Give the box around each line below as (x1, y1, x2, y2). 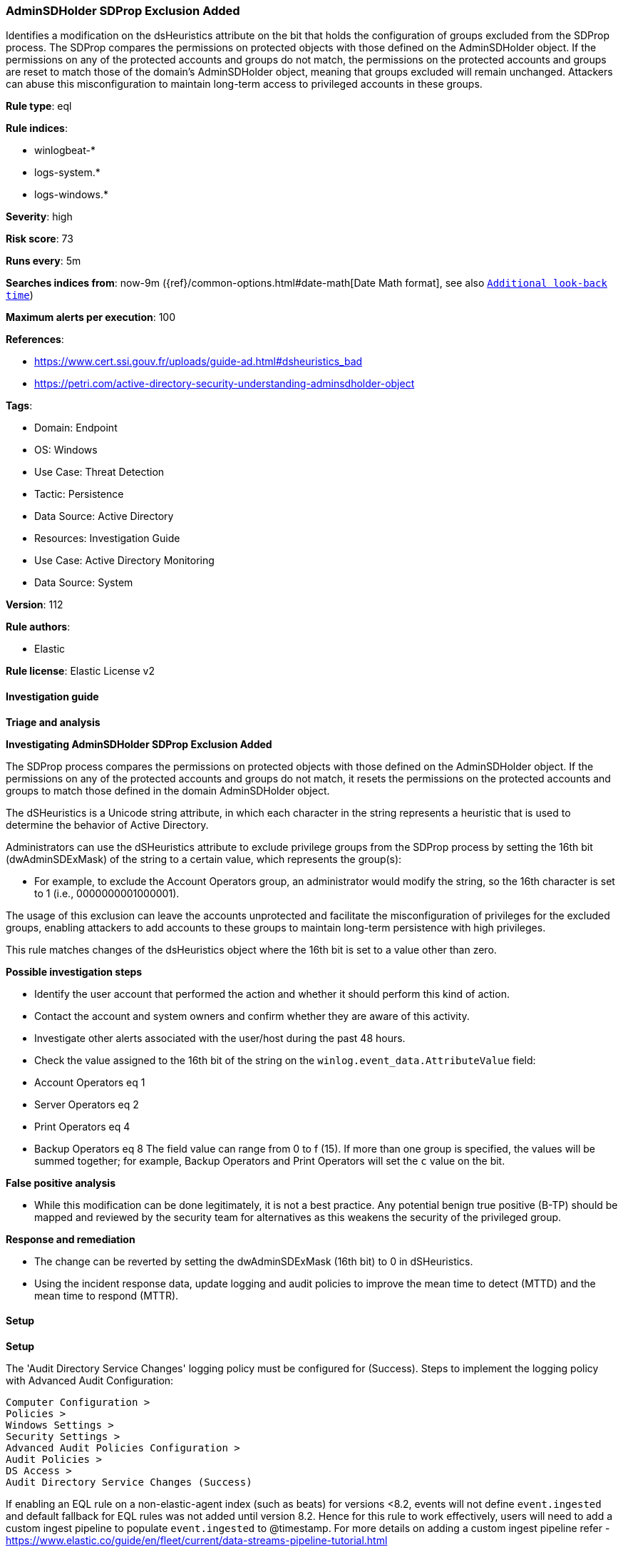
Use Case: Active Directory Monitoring (34, 554, 215, 567)
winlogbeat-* (34, 144, 96, 157)
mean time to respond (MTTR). (34, 1289, 179, 1302)
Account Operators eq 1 (34, 1076, 145, 1088)
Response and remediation (6, 1232, 135, 1245)
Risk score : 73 (6, 233, 73, 245)
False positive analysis (6, 1176, 115, 1189)
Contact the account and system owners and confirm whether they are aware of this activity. (34, 1009, 470, 1022)
